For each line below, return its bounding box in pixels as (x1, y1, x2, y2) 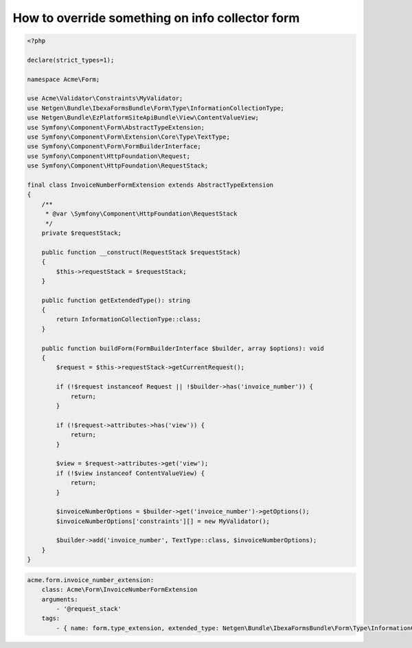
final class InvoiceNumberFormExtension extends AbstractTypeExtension (27, 181, 274, 189)
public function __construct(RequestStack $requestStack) (41, 248, 241, 256)
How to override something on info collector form (12, 10, 300, 25)
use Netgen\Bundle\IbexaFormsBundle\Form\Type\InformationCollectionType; (27, 104, 285, 112)
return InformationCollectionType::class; (56, 316, 202, 323)
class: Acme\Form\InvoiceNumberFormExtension (41, 586, 198, 594)
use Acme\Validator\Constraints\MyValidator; (27, 95, 183, 102)
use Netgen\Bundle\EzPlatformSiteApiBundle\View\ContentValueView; (27, 114, 260, 121)
